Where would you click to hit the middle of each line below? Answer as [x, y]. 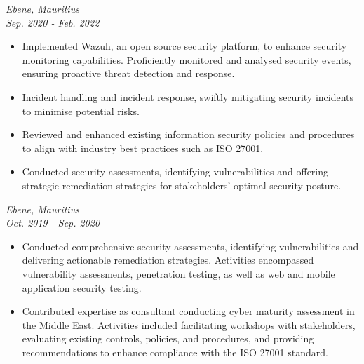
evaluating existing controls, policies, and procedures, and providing [168, 338]
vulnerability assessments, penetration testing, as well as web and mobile [178, 273]
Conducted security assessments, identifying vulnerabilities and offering [175, 171]
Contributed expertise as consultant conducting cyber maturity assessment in [188, 311]
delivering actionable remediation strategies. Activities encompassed [168, 260]
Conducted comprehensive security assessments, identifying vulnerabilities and [190, 246]
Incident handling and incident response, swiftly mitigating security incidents [188, 96]
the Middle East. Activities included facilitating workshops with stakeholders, [189, 324]
